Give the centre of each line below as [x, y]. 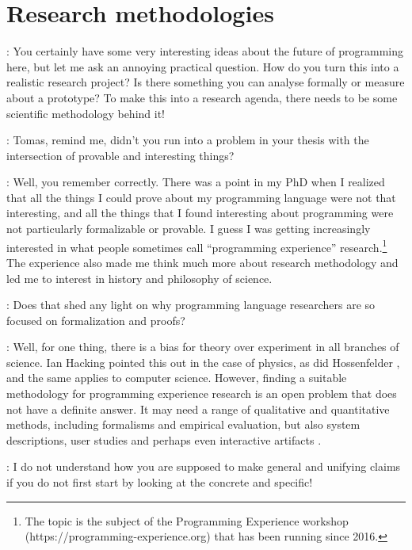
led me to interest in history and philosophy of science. [139, 278]
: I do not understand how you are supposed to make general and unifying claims [204, 466]
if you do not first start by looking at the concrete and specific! [160, 482]
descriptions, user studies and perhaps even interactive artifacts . [164, 439]
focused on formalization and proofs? [96, 320]
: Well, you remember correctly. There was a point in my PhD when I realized [196, 182]
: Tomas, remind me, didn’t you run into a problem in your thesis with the [188, 140]
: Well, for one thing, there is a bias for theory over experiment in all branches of [203, 347]
